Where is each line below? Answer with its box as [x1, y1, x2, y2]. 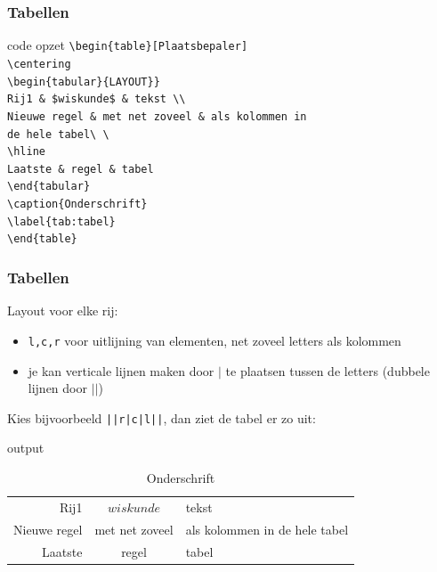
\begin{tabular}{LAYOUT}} [7, 75, 160, 88]
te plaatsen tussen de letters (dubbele [225, 361, 430, 380]
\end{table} [7, 233, 77, 246]
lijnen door [28, 379, 87, 397]
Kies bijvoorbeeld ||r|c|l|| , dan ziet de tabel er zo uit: [7, 408, 316, 427]
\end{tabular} [7, 180, 91, 193]
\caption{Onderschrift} [7, 198, 148, 211]
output [7, 438, 45, 457]
